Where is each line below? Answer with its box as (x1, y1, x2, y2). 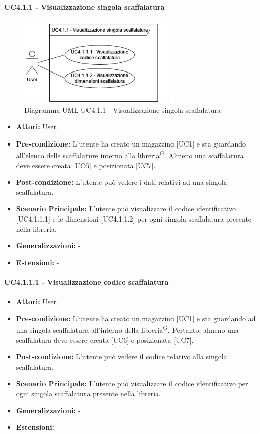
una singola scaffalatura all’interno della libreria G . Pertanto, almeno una (16, 323, 239, 335)
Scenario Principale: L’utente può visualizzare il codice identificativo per (16, 378, 248, 389)
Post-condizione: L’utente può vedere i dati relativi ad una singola (16, 177, 227, 187)
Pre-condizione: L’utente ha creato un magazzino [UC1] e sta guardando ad (16, 313, 256, 323)
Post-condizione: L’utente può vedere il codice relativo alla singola (16, 351, 227, 362)
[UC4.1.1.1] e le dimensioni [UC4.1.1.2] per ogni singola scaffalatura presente (16, 213, 252, 224)
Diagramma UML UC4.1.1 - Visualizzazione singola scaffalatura (24, 104, 221, 115)
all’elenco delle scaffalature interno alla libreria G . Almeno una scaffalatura (16, 149, 244, 161)
